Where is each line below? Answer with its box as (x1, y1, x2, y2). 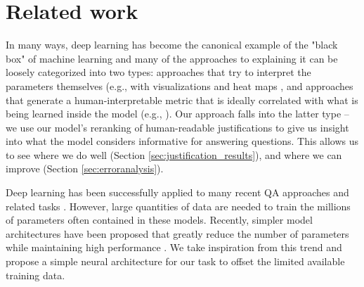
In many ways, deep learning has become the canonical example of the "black (6, 37, 338, 52)
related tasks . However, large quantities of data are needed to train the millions (6, 198, 351, 213)
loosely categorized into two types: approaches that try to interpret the (6, 65, 311, 79)
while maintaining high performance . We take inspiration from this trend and (6, 240, 342, 255)
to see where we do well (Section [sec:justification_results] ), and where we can (6, 147, 342, 162)
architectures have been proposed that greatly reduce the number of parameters (6, 226, 349, 241)
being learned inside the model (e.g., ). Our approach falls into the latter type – (6, 106, 349, 121)
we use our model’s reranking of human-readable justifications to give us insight (6, 120, 349, 134)
